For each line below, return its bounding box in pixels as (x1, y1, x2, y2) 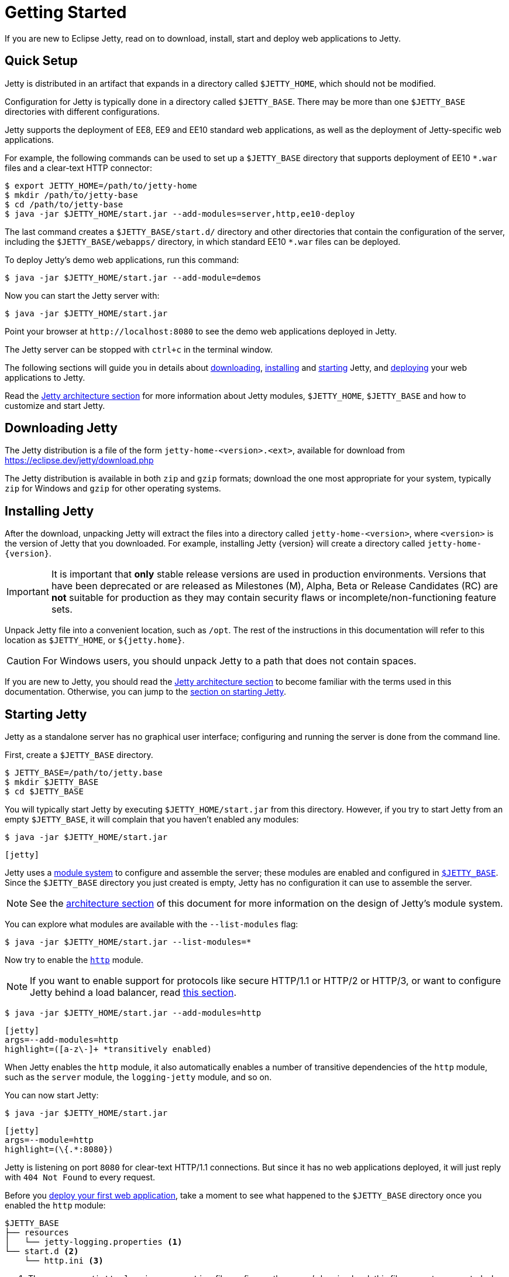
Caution (6, 655, 41, 667)
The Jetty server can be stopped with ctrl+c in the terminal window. (5, 344, 273, 354)
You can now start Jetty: (5, 1090, 99, 1101)
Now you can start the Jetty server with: (5, 290, 160, 301)
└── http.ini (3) (24, 1256, 104, 1266)
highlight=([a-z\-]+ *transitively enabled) (5, 1044, 212, 1054)
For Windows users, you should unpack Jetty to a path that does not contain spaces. (43, 655, 417, 667)
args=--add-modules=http (5, 1035, 118, 1045)
